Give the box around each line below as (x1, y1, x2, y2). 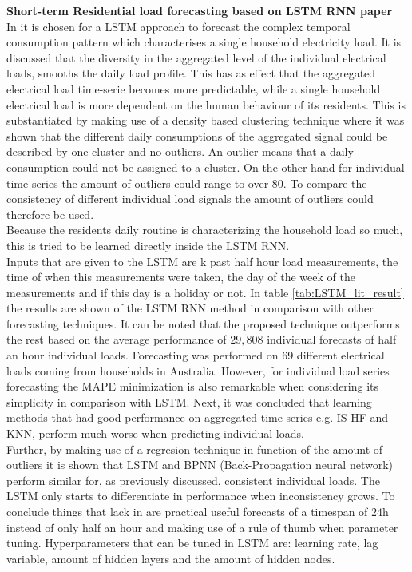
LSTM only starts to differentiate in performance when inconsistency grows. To (6, 487, 395, 504)
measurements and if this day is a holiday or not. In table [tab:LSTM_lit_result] (6, 284, 404, 300)
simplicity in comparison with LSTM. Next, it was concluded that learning (6, 393, 372, 410)
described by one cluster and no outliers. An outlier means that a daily (6, 143, 354, 160)
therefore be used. (6, 205, 94, 222)
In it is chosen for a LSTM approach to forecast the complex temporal (6, 18, 351, 34)
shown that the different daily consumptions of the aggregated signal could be (6, 127, 388, 144)
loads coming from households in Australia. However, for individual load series (6, 362, 390, 379)
